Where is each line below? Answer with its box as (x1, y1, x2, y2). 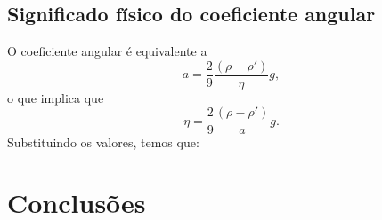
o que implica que (7, 88, 104, 106)
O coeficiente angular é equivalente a (7, 42, 207, 60)
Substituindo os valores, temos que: (7, 132, 199, 151)
